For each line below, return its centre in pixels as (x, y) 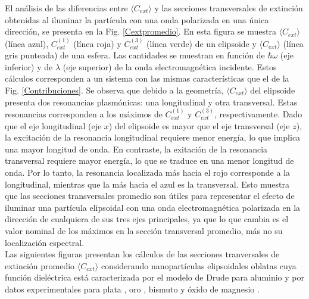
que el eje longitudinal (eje (53, 125)
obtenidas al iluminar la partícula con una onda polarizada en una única (137, 19)
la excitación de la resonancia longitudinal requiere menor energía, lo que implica (153, 137)
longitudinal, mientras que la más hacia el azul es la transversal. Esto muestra (147, 184)
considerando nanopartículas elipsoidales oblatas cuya (199, 265)
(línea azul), (27, 43)
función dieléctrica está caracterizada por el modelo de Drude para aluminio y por (155, 277)
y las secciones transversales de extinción (229, 8)
